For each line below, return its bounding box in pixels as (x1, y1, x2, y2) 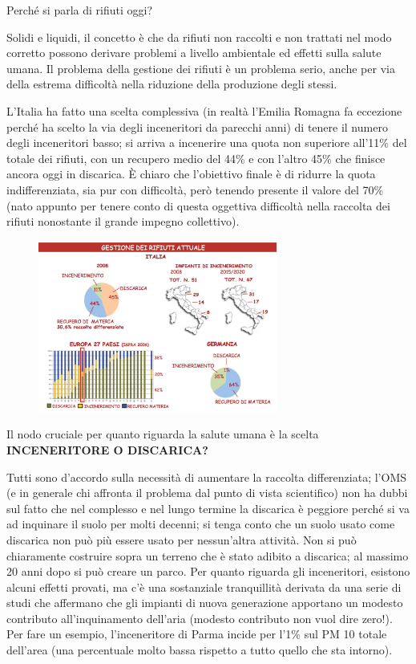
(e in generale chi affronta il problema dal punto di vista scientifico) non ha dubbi (6, 484, 408, 501)
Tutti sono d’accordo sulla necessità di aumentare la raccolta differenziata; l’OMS (6, 468, 407, 485)
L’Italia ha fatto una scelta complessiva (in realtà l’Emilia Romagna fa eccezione (6, 102, 402, 119)
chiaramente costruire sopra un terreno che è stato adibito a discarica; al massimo (6, 547, 409, 564)
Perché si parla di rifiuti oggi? (6, 2, 153, 18)
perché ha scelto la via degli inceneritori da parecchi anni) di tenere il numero (6, 118, 388, 135)
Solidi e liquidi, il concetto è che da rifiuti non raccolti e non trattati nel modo (6, 28, 392, 45)
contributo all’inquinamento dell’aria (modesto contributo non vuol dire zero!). (6, 609, 393, 626)
